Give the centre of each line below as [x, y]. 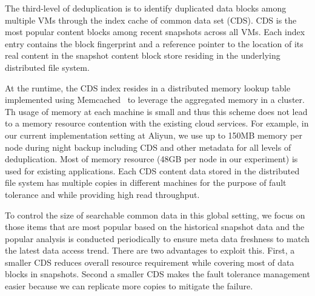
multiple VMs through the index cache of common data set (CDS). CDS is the [151, 20]
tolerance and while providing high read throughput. [102, 194]
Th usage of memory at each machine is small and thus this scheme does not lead [156, 111]
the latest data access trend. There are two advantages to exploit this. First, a [150, 250]
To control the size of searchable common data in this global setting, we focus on [155, 215]
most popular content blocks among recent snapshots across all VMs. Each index [155, 32]
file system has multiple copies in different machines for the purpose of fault [146, 183]
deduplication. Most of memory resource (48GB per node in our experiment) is [151, 159]
